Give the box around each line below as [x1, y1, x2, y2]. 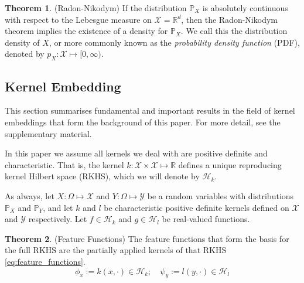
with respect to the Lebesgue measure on [5, 13, 152, 25]
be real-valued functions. [162, 213, 250, 225]
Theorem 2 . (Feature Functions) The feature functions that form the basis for [5, 232, 289, 244]
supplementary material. [5, 127, 92, 139]
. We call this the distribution [180, 25, 288, 37]
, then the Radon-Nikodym [181, 13, 278, 25]
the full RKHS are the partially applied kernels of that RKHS [5, 244, 227, 256]
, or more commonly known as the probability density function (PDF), [49, 36, 300, 48]
